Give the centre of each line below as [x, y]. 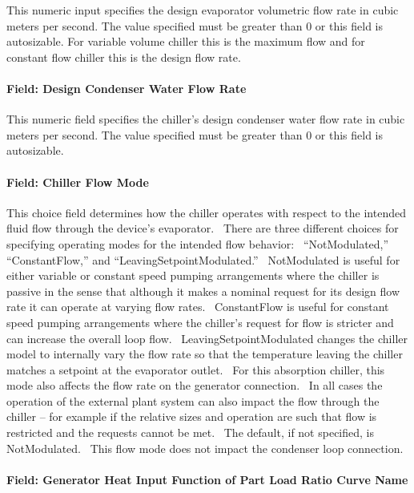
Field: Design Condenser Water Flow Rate [127, 88]
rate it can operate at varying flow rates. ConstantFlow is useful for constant [198, 307]
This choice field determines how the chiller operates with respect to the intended [206, 212]
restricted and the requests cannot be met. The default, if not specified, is [190, 432]
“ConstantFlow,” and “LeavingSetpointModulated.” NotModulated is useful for [203, 259]
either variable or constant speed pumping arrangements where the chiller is [193, 275]
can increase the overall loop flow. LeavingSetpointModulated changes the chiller [207, 338]
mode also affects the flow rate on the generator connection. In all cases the [195, 385]
